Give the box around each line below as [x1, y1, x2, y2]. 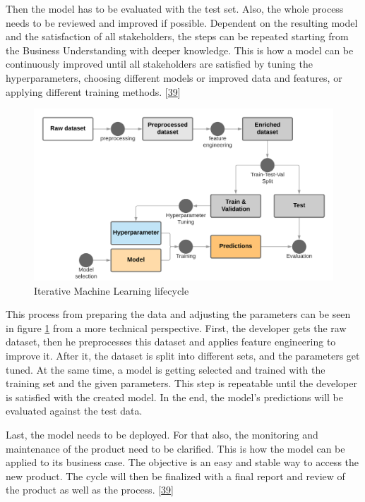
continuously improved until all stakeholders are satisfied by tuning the [6, 56, 313, 71]
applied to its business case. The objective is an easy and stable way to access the [6, 455, 359, 470]
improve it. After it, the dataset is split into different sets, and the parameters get [6, 348, 360, 362]
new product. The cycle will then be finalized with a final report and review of [6, 468, 345, 483]
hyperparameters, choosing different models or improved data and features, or [6, 70, 342, 85]
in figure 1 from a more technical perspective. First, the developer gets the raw [6, 320, 347, 335]
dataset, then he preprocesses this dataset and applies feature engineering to [6, 334, 336, 349]
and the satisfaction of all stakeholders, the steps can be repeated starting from [6, 29, 349, 44]
